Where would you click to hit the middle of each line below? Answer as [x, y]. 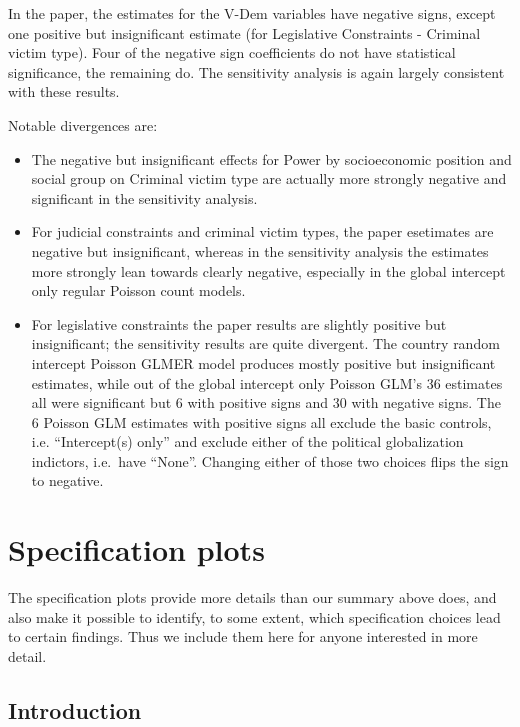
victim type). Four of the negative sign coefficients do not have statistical [232, 52]
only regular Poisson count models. [138, 290]
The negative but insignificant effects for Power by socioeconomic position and [271, 158]
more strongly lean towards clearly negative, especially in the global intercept [268, 270]
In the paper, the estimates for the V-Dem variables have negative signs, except [252, 13]
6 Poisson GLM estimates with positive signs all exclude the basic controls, [261, 421]
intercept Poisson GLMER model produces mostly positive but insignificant [263, 362]
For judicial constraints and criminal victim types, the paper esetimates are [262, 231]
